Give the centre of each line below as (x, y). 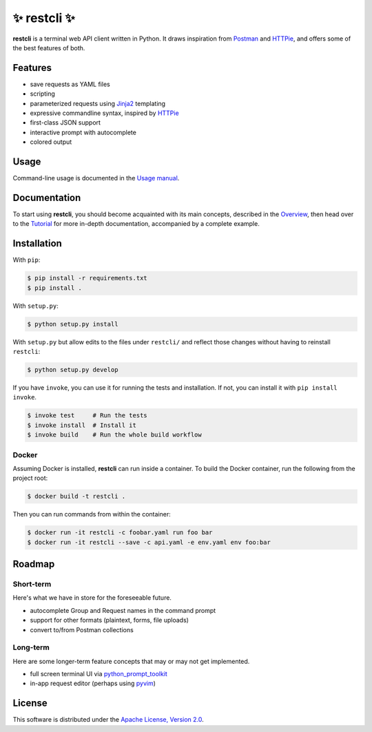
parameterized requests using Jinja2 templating (97, 103)
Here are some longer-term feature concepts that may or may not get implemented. (131, 661)
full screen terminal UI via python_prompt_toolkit (99, 674)
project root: (30, 478)
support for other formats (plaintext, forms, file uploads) (110, 620)
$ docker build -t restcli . (76, 496)
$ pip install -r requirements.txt (87, 278)
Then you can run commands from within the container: (92, 514)
